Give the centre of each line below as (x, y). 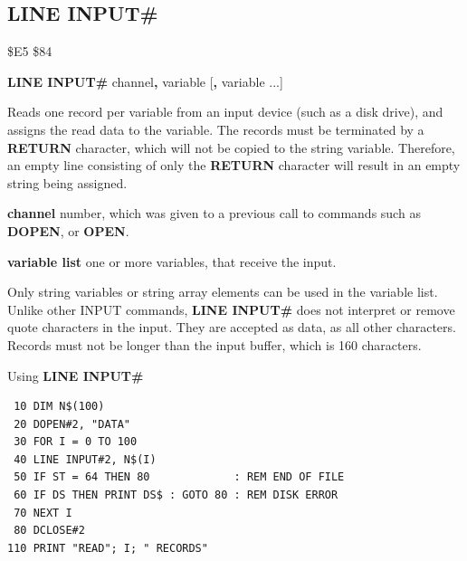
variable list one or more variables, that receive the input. (172, 261)
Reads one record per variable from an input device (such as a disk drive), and (225, 112)
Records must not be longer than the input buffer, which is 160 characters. (214, 344)
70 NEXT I (43, 513)
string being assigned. (67, 182)
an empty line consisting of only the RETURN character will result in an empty (234, 165)
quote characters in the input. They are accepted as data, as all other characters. (232, 327)
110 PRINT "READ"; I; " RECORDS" (108, 548)
